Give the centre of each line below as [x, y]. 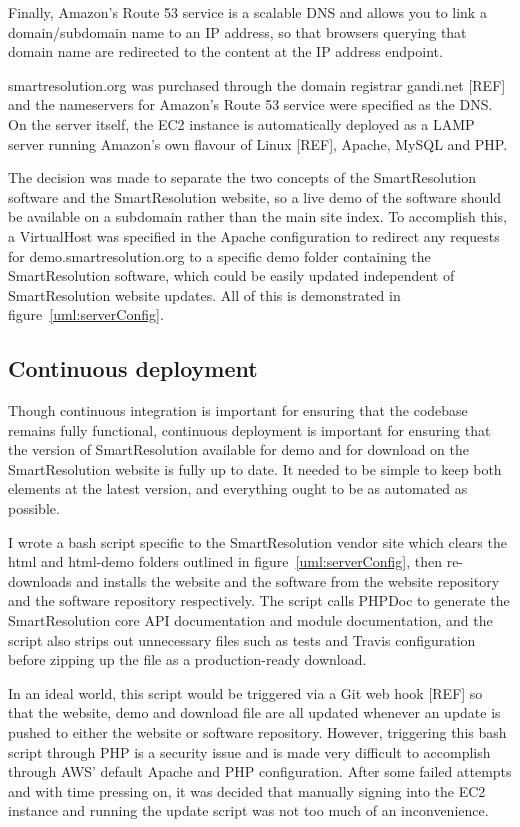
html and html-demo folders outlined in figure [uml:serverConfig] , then [225, 561]
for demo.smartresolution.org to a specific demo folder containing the [219, 255]
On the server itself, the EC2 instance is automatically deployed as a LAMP [241, 123]
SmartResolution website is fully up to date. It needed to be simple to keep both [255, 468]
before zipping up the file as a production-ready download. [187, 659]
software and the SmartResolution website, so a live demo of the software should [255, 196]
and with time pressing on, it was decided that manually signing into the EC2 [247, 790]
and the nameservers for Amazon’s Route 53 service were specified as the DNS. [250, 104]
